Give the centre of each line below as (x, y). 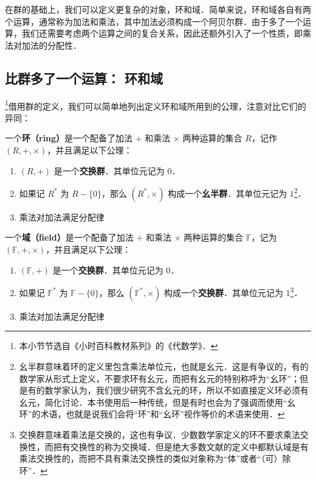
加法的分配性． (51, 45)
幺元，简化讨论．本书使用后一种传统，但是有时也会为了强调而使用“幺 (157, 402)
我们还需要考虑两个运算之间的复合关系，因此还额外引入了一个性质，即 (162, 33)
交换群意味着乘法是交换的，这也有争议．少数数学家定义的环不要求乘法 (160, 435)
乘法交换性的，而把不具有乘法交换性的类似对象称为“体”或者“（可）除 (155, 458)
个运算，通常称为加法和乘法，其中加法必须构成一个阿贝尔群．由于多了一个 (154, 21)
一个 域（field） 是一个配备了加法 (69, 237)
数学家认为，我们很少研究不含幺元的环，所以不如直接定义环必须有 (177, 390)
